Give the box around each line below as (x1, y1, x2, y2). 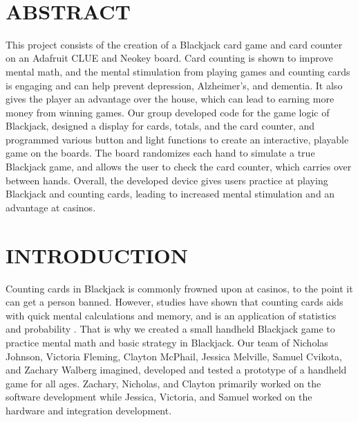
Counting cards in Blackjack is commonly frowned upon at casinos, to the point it (6, 281, 353, 295)
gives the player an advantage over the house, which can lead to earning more (6, 91, 335, 106)
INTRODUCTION (6, 240, 189, 269)
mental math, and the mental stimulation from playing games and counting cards (6, 64, 350, 78)
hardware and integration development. (6, 403, 172, 417)
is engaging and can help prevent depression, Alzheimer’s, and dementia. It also (6, 78, 343, 92)
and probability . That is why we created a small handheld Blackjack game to (6, 322, 335, 336)
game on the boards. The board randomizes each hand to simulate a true (6, 146, 315, 160)
